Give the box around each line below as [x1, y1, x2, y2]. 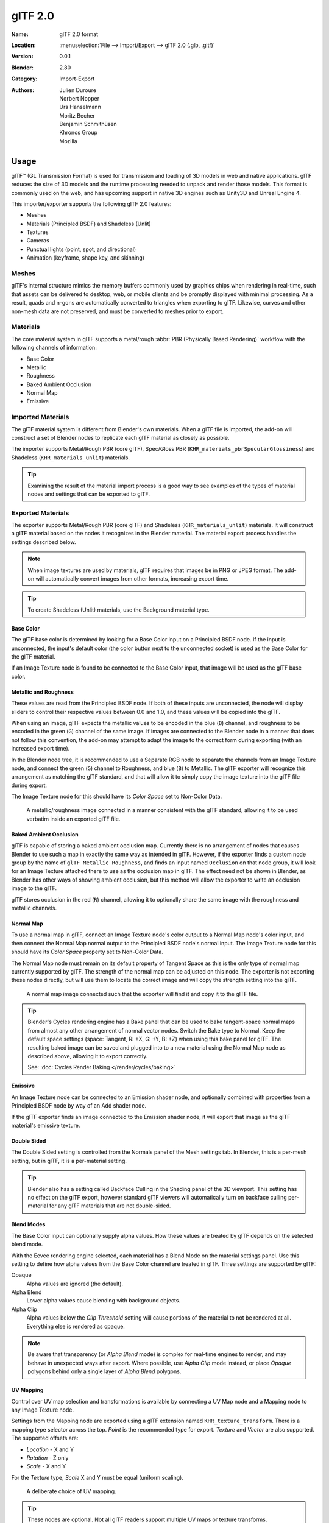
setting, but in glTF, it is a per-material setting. [11, 1157, 127, 1164]
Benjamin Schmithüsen [59, 121, 117, 128]
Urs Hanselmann [59, 104, 102, 111]
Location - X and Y [26, 1446, 74, 1453]
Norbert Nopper [59, 94, 100, 102]
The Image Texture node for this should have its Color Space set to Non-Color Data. [11, 793, 222, 800]
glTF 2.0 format [59, 30, 99, 38]
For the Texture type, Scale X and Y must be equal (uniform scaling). [11, 1474, 184, 1481]
